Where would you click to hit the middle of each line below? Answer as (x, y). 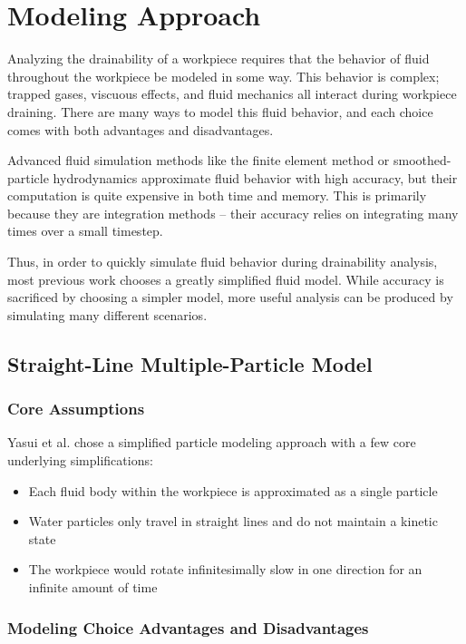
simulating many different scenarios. (107, 314)
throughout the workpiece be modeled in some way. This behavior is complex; (223, 76)
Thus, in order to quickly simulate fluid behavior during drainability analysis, (223, 262)
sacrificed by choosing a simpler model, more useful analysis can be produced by (230, 297)
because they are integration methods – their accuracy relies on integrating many (233, 213)
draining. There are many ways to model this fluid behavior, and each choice (220, 111)
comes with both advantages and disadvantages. (141, 129)
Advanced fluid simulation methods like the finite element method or (199, 160)
